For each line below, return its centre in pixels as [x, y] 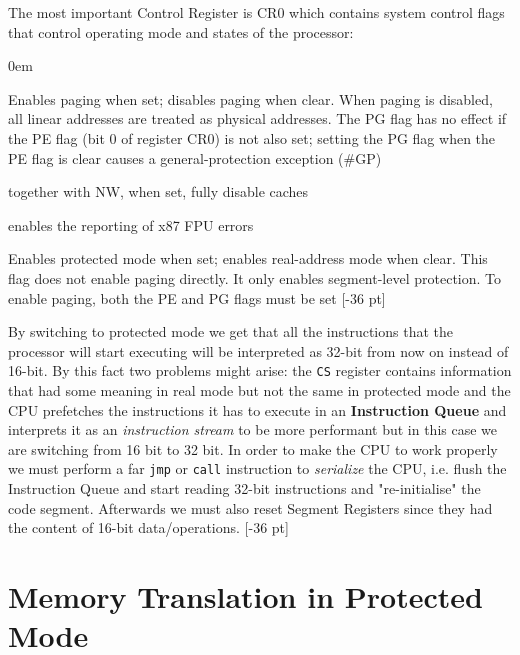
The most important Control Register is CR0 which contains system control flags [256, 12]
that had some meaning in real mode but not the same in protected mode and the [259, 389]
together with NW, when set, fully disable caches [158, 191]
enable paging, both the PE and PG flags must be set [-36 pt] [197, 297]
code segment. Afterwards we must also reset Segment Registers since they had [250, 507]
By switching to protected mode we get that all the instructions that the [230, 331]
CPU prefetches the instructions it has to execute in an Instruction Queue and [257, 409]
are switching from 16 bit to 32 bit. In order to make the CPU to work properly [253, 448]
